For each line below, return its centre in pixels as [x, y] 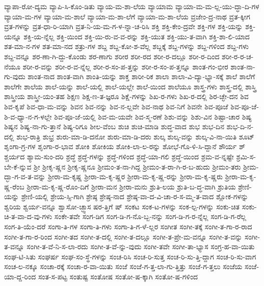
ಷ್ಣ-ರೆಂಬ [14, 186]
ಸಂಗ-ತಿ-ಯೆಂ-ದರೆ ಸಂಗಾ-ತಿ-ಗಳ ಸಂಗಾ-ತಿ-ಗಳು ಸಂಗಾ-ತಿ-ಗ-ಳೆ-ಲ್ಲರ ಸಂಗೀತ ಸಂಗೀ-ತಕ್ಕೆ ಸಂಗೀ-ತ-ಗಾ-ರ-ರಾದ [128, 227]
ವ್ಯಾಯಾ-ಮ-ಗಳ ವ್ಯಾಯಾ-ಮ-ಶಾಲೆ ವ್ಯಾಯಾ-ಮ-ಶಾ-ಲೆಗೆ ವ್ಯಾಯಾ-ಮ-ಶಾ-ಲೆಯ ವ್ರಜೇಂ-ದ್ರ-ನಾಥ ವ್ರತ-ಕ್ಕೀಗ [127, 16]
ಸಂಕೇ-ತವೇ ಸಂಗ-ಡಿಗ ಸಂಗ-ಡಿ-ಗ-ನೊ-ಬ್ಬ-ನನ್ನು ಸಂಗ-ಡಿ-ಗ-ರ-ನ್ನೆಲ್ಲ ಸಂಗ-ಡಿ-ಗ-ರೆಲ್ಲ [150, 216]
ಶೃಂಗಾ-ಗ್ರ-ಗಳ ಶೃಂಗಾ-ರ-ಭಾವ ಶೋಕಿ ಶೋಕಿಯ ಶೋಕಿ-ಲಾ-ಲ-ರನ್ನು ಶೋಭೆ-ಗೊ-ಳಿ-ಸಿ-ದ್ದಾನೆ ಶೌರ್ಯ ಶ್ [125, 146]
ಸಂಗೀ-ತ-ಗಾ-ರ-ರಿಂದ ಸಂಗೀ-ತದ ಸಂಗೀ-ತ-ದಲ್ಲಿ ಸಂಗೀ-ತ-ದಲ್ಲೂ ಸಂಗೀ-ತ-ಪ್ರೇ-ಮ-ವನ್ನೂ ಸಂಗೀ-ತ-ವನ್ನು [123, 236]
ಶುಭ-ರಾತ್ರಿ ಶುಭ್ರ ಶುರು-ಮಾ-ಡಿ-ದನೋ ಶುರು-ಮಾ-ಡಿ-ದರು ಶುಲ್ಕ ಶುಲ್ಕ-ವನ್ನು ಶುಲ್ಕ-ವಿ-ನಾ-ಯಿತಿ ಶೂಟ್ [136, 136]
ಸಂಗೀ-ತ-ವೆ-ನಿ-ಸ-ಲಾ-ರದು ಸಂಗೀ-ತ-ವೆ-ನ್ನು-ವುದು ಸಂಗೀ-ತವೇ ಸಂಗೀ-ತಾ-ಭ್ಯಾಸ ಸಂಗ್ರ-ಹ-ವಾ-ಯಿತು [141, 246]
